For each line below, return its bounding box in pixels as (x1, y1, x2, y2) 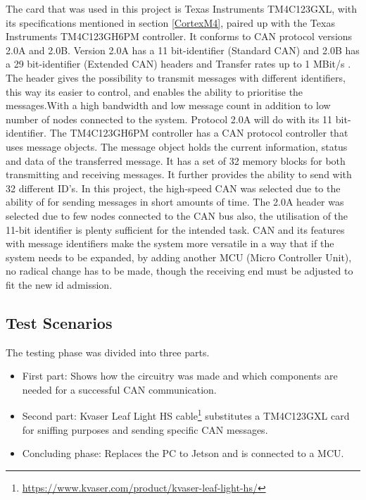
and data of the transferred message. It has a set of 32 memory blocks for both (6, 153, 346, 168)
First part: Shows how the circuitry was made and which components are (22, 368, 338, 383)
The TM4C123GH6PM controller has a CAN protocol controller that (49, 125, 348, 140)
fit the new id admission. (6, 277, 113, 292)
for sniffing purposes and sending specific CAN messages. (22, 422, 268, 437)
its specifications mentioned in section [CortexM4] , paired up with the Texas (6, 15, 335, 30)
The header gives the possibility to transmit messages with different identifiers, (6, 70, 346, 85)
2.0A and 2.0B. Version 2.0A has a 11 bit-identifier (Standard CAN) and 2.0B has (6, 42, 360, 57)
